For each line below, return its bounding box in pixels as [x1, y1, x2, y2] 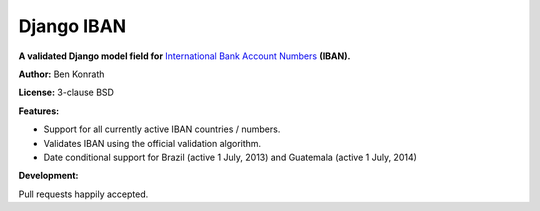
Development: [18, 170, 79, 182]
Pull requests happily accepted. [18, 188, 149, 200]
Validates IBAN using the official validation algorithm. [43, 137, 262, 149]
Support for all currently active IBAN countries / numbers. [43, 123, 281, 135]
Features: [18, 105, 60, 117]
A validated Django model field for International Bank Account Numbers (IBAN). [18, 50, 351, 62]
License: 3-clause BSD [18, 86, 115, 99]
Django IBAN [18, 15, 127, 37]
